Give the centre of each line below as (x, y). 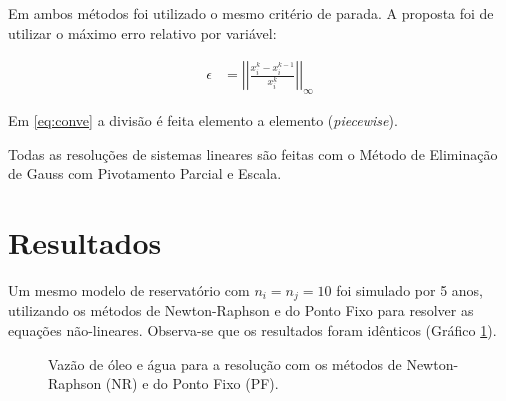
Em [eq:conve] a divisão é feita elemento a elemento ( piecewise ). (203, 120)
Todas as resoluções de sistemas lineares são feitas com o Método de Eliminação (253, 153)
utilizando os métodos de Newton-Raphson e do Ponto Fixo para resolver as (241, 310)
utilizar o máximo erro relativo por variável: (142, 32)
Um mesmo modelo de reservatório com (129, 289)
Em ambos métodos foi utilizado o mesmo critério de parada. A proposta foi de (251, 13)
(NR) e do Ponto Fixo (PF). (192, 383)
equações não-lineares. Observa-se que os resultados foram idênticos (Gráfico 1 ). (252, 329)
